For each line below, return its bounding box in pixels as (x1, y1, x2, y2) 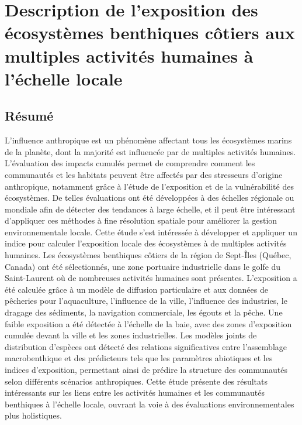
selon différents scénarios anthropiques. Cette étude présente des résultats (5, 375, 268, 387)
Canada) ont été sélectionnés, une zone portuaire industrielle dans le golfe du (5, 260, 281, 272)
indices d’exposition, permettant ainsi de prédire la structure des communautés (5, 364, 288, 376)
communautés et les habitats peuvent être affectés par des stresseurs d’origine (5, 168, 283, 180)
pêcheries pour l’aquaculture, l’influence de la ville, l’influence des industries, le (5, 294, 287, 307)
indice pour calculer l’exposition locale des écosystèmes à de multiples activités (5, 237, 287, 249)
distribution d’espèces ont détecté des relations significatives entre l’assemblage (5, 340, 287, 352)
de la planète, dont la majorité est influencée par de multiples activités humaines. (5, 145, 296, 157)
